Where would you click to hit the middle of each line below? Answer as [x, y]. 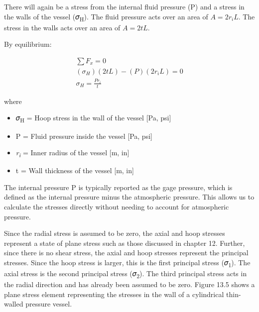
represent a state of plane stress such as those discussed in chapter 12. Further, [125, 243]
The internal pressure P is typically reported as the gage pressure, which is [118, 187]
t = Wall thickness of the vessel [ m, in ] [75, 170]
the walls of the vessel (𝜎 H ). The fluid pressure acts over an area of [106, 17]
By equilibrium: [28, 44]
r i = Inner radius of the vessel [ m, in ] [72, 153]
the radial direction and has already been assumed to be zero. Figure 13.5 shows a [129, 284]
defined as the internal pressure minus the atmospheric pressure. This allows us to [129, 197]
